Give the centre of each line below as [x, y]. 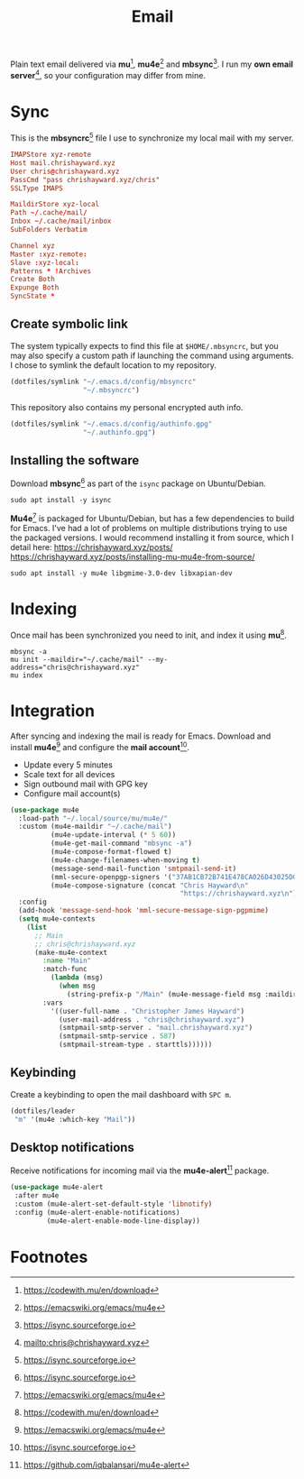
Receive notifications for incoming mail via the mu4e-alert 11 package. [140, 1170]
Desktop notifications [72, 1148]
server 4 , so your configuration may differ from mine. [108, 74]
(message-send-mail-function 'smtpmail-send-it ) [143, 868]
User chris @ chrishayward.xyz [65, 171]
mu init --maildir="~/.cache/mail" [77, 660]
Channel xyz [32, 245]
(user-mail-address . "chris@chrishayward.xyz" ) [152, 1020]
